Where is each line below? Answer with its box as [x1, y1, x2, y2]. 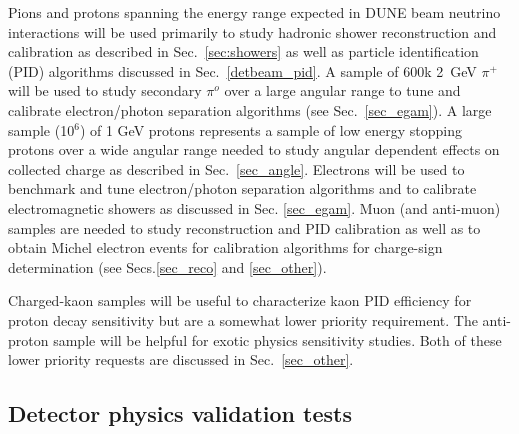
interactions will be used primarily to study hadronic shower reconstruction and [8, 21, 497, 42]
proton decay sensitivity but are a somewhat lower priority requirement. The [8, 309, 478, 330]
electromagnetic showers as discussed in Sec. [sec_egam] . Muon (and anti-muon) [8, 197, 501, 218]
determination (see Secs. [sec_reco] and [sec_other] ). [8, 256, 327, 277]
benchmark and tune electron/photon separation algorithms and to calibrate [8, 178, 477, 199]
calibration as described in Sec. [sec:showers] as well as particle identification [8, 41, 479, 62]
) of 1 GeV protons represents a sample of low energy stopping [79, 119, 462, 140]
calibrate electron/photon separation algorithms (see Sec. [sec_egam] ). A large [8, 99, 492, 120]
